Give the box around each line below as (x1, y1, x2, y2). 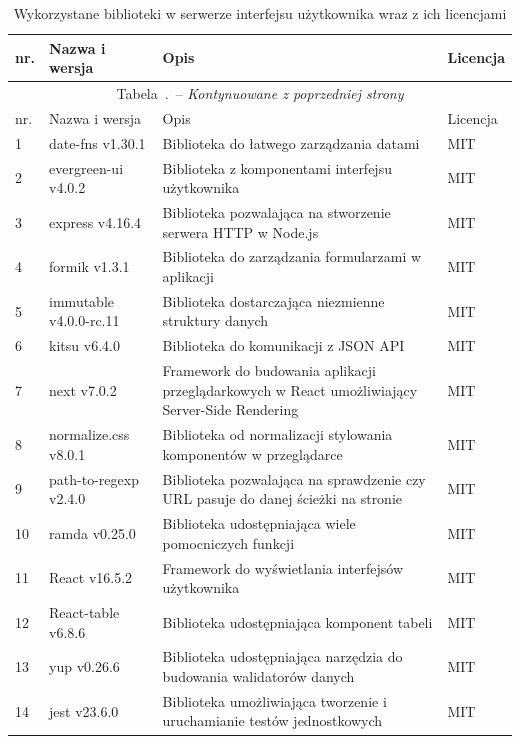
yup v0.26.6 (49, 656, 120, 677)
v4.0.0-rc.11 (49, 310, 120, 331)
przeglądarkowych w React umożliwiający (162, 379, 418, 400)
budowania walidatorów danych (162, 665, 355, 686)
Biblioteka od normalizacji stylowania (162, 424, 393, 445)
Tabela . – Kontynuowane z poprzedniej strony (116, 83, 404, 104)
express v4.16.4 (49, 211, 142, 232)
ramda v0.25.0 (49, 522, 136, 543)
